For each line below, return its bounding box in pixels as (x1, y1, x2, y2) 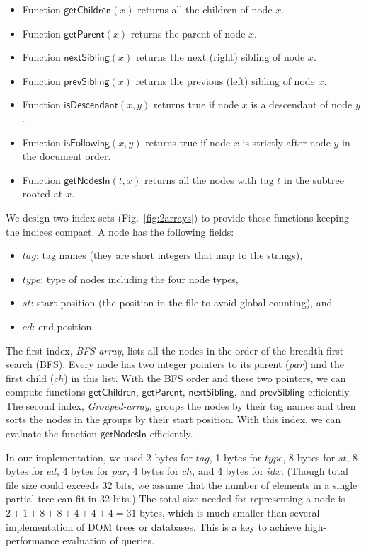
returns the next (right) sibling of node (135, 50, 305, 64)
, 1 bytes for (209, 449, 262, 464)
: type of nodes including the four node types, (40, 271, 239, 286)
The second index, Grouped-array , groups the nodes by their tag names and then (6, 398, 356, 413)
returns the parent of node (130, 25, 246, 40)
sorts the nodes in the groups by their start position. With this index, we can (6, 412, 341, 427)
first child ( (6, 370, 55, 385)
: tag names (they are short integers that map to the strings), (35, 248, 303, 263)
